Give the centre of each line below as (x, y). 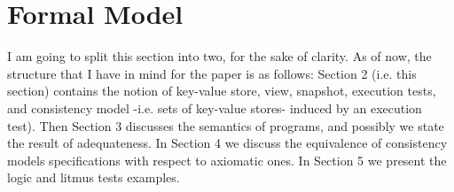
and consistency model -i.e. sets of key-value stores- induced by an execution (215, 108)
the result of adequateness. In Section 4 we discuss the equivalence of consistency (227, 143)
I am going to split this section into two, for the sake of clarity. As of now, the (219, 56)
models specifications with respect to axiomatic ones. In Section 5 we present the (227, 160)
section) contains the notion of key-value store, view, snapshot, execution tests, (222, 91)
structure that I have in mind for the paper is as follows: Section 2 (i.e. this (212, 73)
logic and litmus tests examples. (94, 177)
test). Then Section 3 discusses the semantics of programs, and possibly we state (226, 125)
